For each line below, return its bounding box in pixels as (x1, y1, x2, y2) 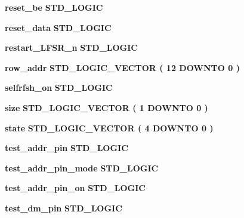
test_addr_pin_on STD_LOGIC (5, 182, 146, 194)
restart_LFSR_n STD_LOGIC (5, 41, 138, 54)
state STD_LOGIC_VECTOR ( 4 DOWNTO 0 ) (5, 121, 214, 134)
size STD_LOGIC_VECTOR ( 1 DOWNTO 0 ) (5, 101, 208, 113)
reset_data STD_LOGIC (5, 21, 112, 33)
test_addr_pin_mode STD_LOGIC (5, 161, 159, 174)
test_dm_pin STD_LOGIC (5, 201, 122, 214)
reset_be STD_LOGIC (5, 1, 103, 13)
